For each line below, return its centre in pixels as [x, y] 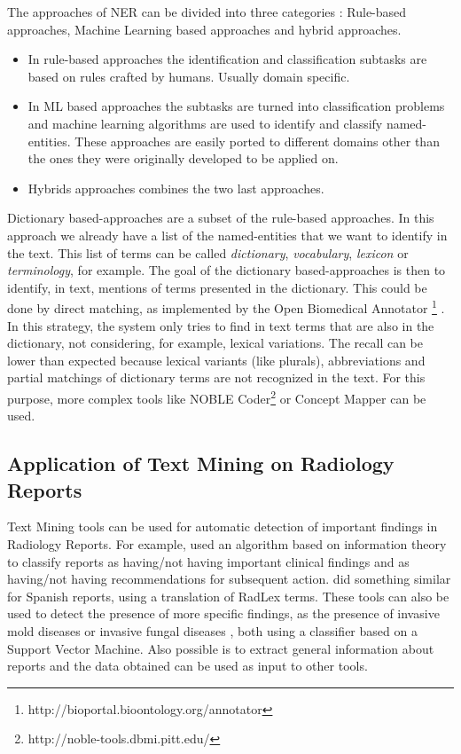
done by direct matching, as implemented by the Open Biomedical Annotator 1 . [226, 306]
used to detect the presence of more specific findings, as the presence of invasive [223, 613]
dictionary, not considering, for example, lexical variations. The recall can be [215, 343]
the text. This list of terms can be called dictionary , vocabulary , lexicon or [208, 252]
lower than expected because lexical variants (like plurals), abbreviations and [216, 360]
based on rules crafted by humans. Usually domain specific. [189, 76]
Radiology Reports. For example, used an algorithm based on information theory [227, 543]
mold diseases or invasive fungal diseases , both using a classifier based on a [212, 630]
